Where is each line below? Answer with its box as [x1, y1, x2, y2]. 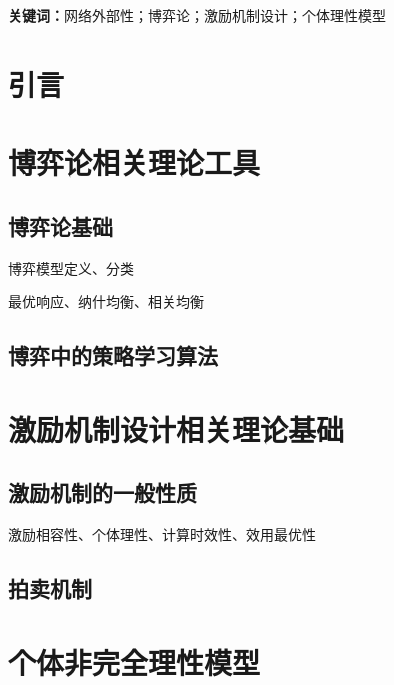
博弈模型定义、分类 [8, 257, 134, 278]
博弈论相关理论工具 [8, 142, 261, 183]
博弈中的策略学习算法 [8, 340, 218, 371]
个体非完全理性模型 [8, 641, 261, 682]
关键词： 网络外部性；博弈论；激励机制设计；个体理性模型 [8, 5, 386, 25]
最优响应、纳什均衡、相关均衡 [8, 291, 204, 312]
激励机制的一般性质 [8, 477, 197, 508]
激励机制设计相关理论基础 [8, 408, 345, 449]
